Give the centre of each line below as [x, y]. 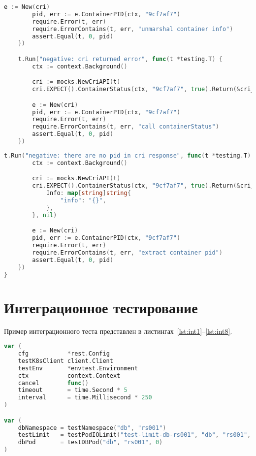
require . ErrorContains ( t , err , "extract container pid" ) [127, 252]
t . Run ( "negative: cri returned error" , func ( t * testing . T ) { [120, 59]
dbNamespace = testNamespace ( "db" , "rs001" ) [92, 428]
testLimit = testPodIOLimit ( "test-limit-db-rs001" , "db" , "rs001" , [134, 435]
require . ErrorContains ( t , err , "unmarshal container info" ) [133, 29]
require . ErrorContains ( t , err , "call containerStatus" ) [126, 127]
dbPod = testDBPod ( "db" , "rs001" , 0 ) [90, 442]
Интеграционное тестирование [101, 307]
